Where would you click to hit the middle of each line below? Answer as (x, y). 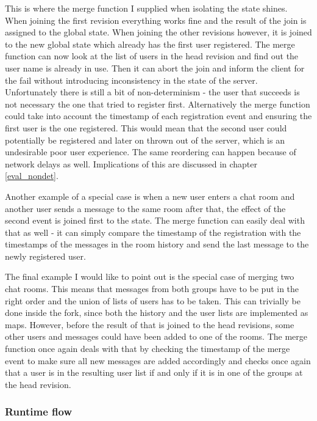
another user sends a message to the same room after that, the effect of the (145, 208)
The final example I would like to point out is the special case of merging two (150, 276)
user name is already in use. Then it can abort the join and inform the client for (155, 68)
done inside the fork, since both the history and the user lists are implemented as (157, 313)
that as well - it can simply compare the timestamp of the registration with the (153, 232)
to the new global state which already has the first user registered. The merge (150, 44)
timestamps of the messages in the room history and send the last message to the (157, 244)
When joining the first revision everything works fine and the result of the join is (156, 20)
